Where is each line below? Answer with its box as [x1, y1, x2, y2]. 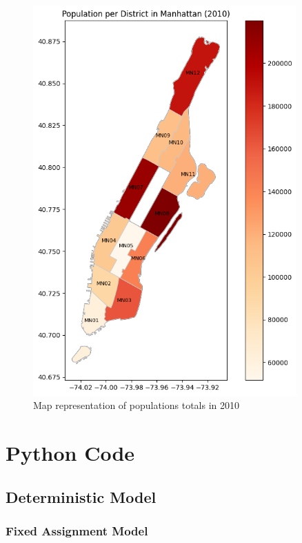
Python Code [6, 438, 135, 466]
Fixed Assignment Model [6, 522, 148, 539]
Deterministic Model [6, 486, 157, 507]
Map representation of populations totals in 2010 [33, 398, 240, 412]
